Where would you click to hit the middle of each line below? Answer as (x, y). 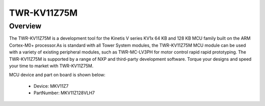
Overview (25, 26)
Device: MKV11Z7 (51, 86)
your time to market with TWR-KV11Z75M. (51, 66)
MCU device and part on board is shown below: (57, 75)
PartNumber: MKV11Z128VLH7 (64, 93)
